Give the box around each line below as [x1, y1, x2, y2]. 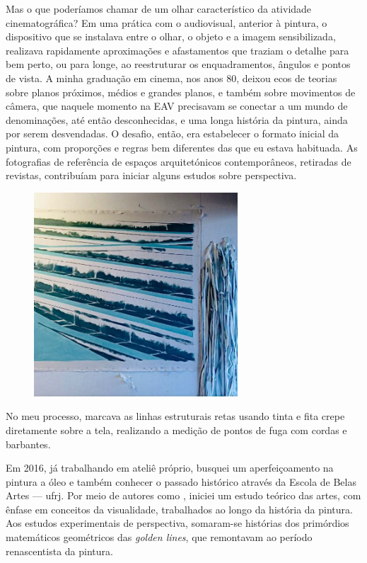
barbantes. [6, 436, 51, 451]
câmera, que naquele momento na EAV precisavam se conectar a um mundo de [6, 98, 348, 113]
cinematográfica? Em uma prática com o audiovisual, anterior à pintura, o [6, 15, 327, 30]
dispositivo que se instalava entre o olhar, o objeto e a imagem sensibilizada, [6, 29, 336, 44]
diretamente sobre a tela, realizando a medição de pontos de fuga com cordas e [6, 422, 347, 437]
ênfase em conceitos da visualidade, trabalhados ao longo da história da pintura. [6, 501, 353, 516]
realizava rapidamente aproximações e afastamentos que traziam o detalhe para [6, 42, 349, 57]
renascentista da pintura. [6, 543, 113, 558]
